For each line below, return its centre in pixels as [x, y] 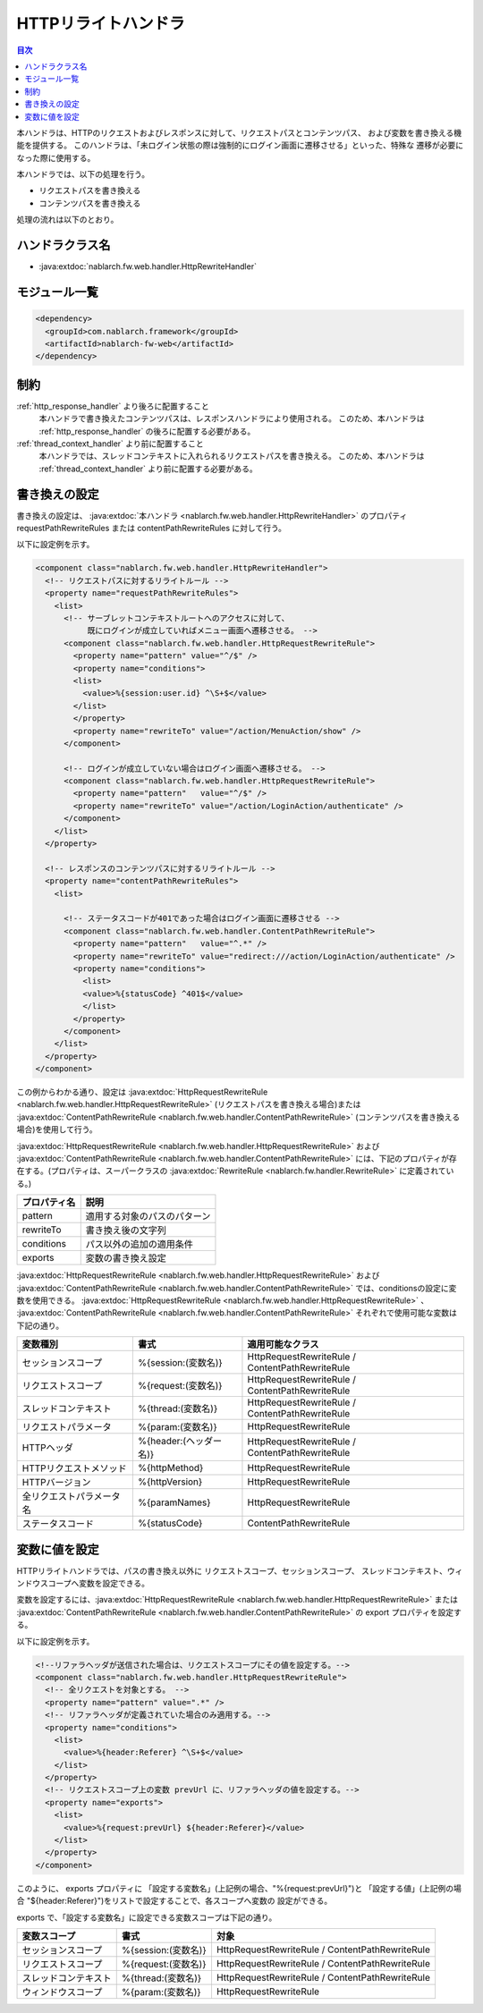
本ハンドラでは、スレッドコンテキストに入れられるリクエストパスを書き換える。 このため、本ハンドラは [232, 456]
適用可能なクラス [283, 1344]
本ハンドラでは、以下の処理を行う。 [83, 174]
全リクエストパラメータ [71, 1496]
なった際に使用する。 [56, 157]
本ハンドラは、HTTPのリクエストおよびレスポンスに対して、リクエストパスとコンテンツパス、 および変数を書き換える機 [239, 132]
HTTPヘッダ [47, 1448]
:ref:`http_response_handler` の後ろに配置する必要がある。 [147, 431]
